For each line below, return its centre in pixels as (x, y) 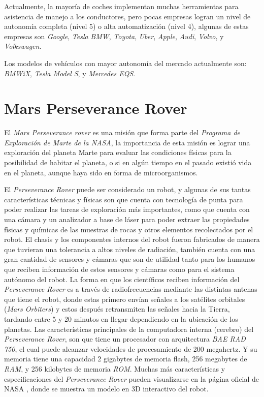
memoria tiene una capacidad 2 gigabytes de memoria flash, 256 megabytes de (126, 359)
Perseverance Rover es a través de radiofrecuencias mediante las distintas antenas (131, 289)
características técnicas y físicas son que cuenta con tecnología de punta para (124, 199)
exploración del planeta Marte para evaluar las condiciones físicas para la (118, 152)
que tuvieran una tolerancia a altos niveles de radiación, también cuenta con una (130, 249)
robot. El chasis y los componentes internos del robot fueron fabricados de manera (132, 239)
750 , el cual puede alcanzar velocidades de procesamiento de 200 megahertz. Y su (131, 348)
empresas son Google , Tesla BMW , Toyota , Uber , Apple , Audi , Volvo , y (114, 36)
